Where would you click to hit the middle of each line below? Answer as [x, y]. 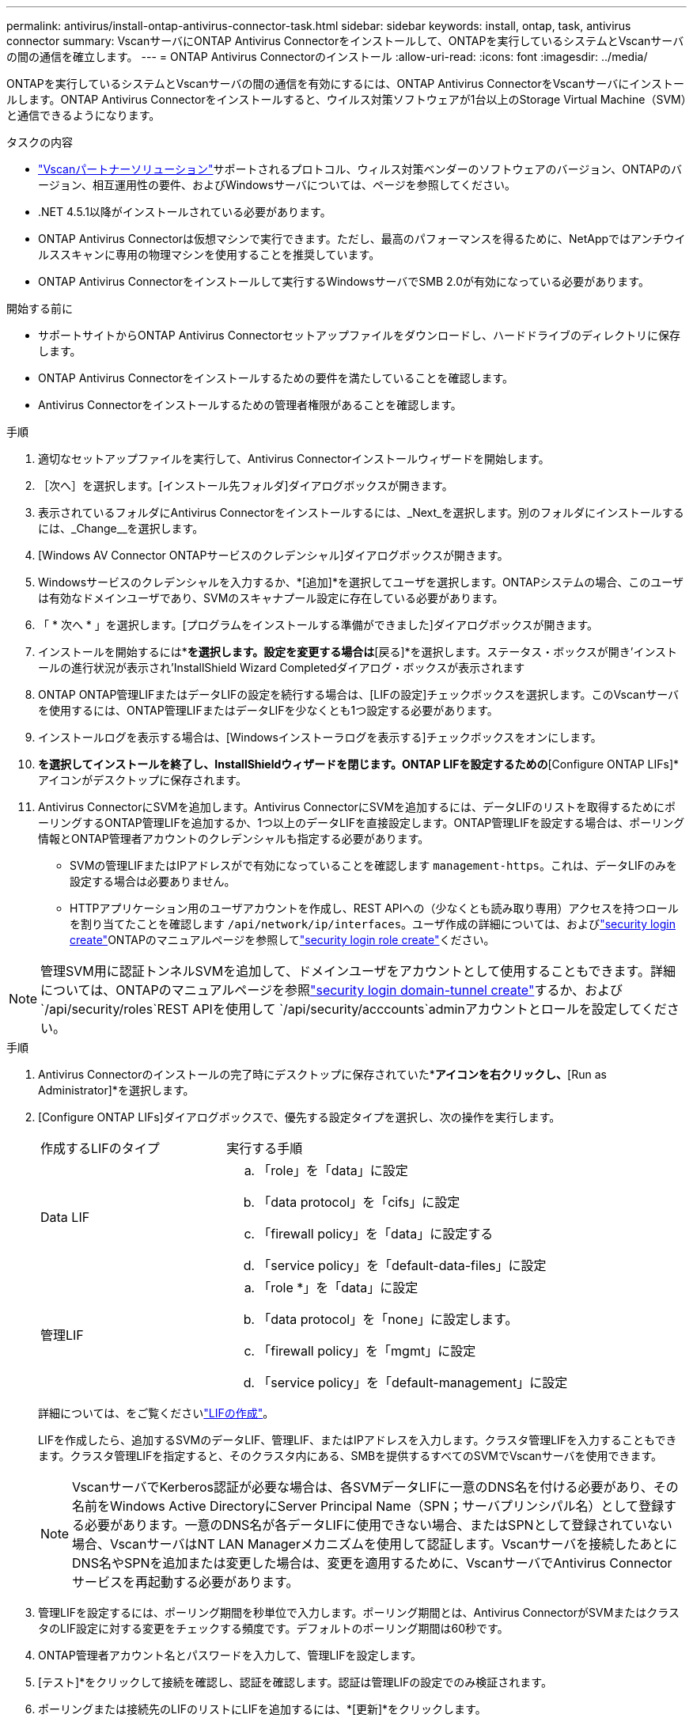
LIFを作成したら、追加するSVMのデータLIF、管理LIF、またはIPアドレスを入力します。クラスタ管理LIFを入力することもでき [358, 1440]
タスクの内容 [40, 142]
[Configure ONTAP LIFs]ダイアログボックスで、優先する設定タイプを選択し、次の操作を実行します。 [299, 1117]
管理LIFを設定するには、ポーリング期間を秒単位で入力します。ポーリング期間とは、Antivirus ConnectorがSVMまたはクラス [359, 1612]
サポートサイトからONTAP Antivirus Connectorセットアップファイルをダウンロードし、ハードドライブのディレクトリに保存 [360, 335]
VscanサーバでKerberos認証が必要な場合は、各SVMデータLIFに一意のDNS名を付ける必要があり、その [375, 1487]
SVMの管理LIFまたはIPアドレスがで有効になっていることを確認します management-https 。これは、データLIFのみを [373, 865]
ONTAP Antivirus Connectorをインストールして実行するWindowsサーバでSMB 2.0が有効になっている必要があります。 [344, 281]
